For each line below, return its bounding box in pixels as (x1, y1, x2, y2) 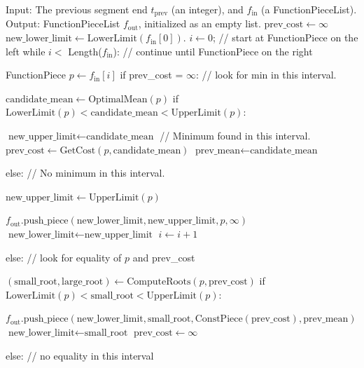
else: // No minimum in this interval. (6, 165, 165, 180)
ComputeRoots (127, 277, 191, 287)
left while (6, 43, 45, 58)
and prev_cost (132, 250, 195, 264)
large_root (62, 277, 104, 287)
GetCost (59, 145, 96, 156)
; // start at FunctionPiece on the (212, 30, 358, 45)
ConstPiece (195, 314, 243, 325)
